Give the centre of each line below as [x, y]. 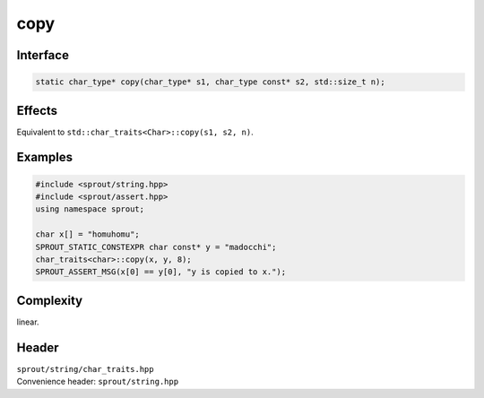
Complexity [50, 300]
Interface [43, 55]
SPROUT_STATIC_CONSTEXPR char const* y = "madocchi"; [156, 247]
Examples [45, 157]
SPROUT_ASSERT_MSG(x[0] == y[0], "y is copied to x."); [161, 272]
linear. [28, 322]
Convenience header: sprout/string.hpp [98, 382]
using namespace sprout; [90, 209]
